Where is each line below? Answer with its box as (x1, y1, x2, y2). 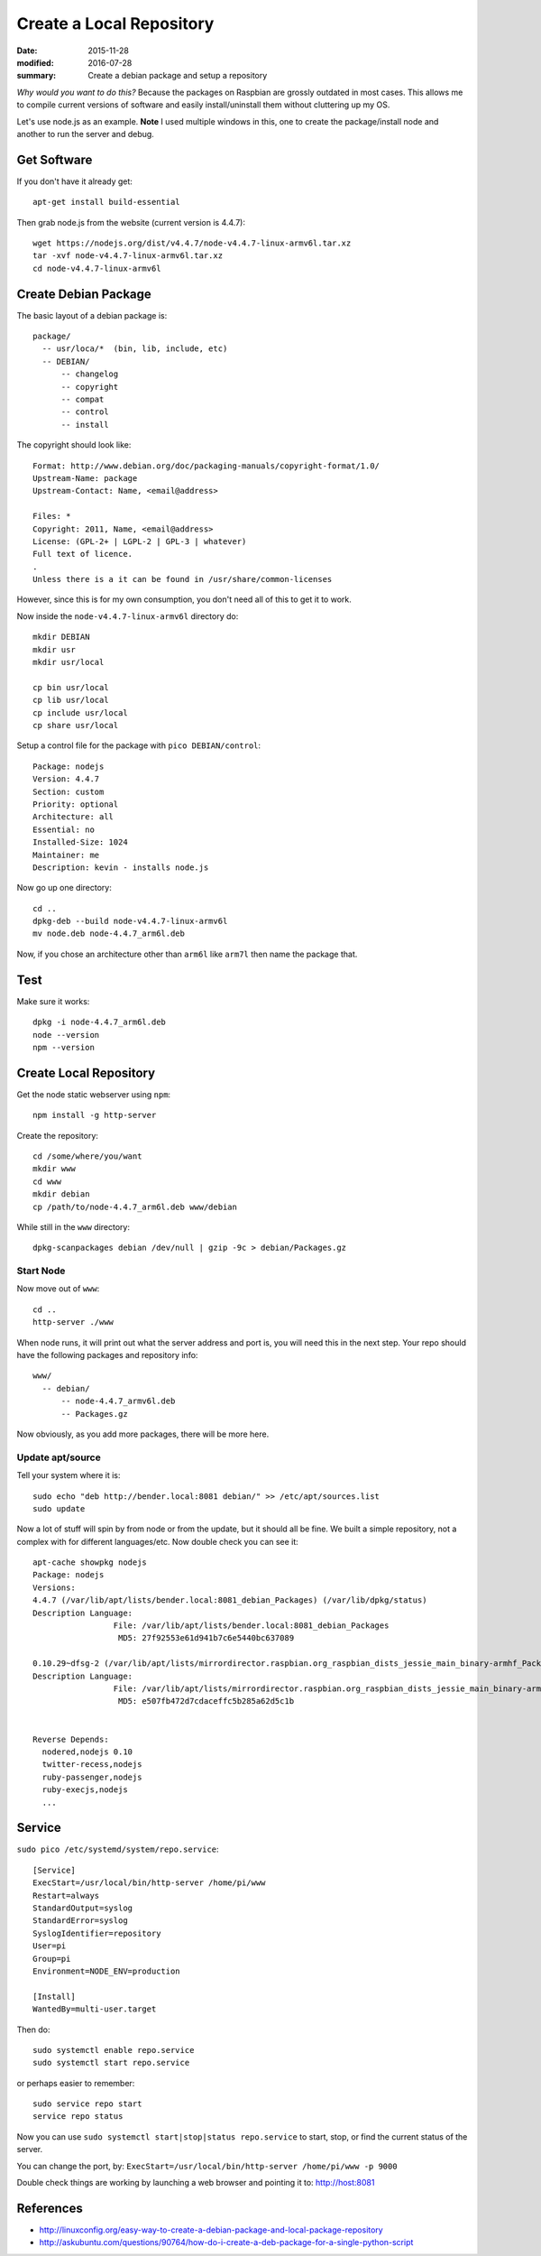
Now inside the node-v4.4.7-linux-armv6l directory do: (16, 610, 239, 622)
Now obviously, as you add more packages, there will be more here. (16, 1428, 270, 1439)
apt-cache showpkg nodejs (32, 1558, 148, 1567)
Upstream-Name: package (32, 473, 138, 483)
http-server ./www (32, 1318, 115, 1327)
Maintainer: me (32, 849, 100, 860)
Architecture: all (32, 812, 115, 822)
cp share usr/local (32, 720, 119, 730)
